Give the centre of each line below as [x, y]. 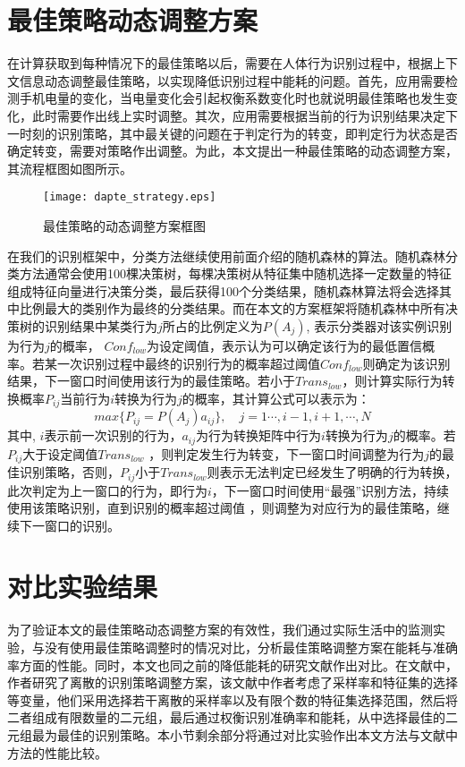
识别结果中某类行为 [101, 325]
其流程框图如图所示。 [70, 168]
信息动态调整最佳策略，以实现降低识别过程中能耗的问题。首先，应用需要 [232, 80]
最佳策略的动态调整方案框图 [124, 225]
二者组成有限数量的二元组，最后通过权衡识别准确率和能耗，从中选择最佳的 [226, 717]
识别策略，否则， [69, 472]
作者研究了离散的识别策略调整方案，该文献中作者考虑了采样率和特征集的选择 [232, 682]
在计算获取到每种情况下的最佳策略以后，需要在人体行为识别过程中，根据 [220, 63]
